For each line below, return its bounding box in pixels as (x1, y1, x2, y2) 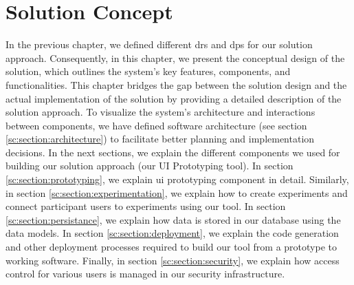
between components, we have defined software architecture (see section (5, 118, 307, 132)
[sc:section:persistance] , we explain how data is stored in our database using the (5, 212, 341, 226)
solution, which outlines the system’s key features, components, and (5, 64, 291, 78)
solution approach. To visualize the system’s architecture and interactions (5, 105, 316, 119)
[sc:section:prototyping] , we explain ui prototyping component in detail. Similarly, (5, 172, 349, 187)
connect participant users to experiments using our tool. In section (5, 199, 286, 213)
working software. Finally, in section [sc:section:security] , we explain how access (5, 253, 340, 267)
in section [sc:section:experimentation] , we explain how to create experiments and (5, 185, 348, 200)
